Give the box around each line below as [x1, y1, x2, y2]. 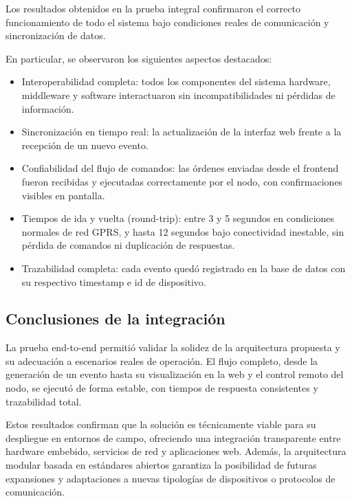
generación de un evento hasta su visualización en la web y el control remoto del [5, 367, 344, 381]
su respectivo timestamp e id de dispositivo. [21, 274, 206, 289]
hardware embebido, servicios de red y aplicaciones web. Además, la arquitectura [5, 444, 346, 458]
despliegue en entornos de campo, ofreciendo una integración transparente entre [5, 430, 341, 445]
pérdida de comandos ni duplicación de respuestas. [21, 238, 235, 252]
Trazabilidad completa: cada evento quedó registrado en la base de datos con [21, 260, 346, 275]
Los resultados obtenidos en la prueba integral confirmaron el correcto [5, 1, 300, 15]
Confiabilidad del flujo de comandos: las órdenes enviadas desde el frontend [21, 161, 339, 175]
